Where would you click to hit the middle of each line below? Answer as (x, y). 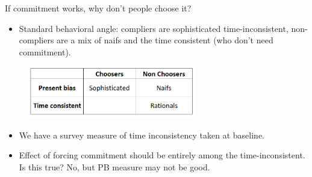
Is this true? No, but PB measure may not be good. (114, 166)
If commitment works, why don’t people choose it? (98, 8)
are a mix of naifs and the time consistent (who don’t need (165, 40)
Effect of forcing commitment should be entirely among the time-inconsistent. (162, 155)
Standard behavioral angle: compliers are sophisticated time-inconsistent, (154, 28)
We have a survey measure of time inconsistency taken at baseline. (142, 135)
